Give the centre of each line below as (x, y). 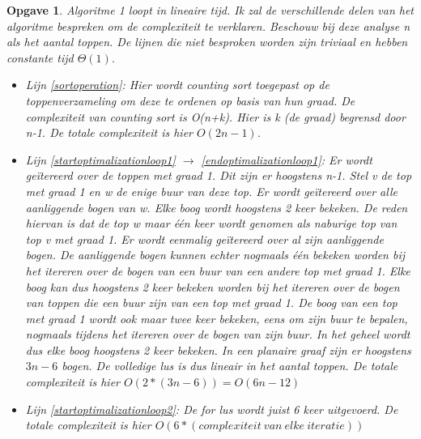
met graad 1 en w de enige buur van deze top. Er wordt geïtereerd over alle (211, 191)
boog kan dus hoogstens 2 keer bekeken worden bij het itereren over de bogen (213, 286)
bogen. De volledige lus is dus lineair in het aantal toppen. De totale (230, 366)
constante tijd (40, 57)
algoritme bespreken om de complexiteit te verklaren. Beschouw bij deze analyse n (208, 26)
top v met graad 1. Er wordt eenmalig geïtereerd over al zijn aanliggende (204, 239)
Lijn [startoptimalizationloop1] (100, 159)
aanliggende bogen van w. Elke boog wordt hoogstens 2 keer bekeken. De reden (217, 207)
